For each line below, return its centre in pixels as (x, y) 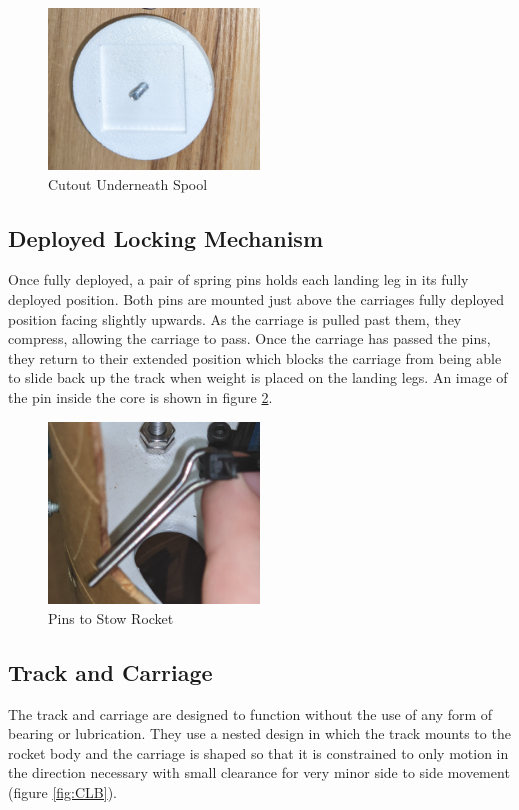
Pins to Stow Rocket (111, 617)
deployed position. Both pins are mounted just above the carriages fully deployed (256, 299)
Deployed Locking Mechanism (166, 237)
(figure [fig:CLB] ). (62, 792)
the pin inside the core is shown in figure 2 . (140, 397)
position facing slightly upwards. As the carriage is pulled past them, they (235, 318)
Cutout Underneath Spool (128, 183)
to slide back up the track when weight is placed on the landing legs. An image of (258, 377)
